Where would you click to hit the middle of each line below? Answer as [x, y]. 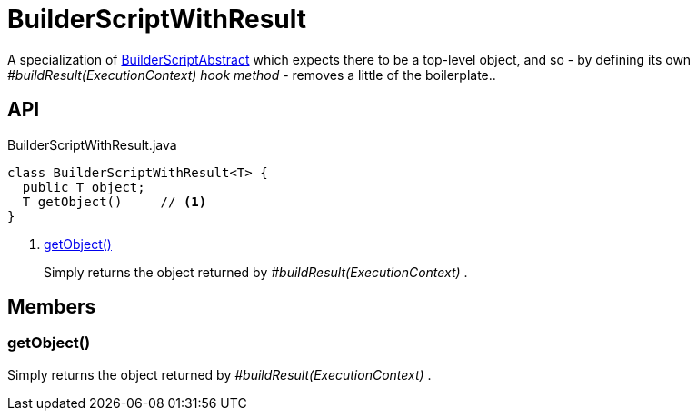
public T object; [84, 187]
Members [52, 307]
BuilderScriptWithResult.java [92, 144]
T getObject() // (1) [115, 201]
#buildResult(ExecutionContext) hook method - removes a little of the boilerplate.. [252, 75]
